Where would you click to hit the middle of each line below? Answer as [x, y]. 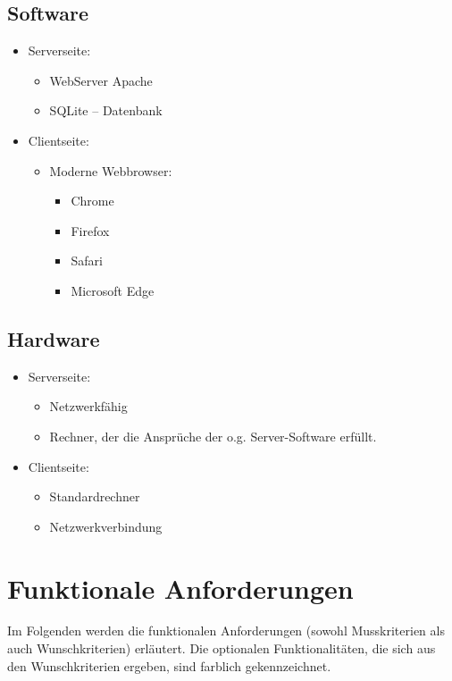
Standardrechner [95, 496]
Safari [87, 261]
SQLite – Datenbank [106, 110]
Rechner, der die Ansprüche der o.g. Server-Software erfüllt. [213, 436]
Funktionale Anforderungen [180, 588]
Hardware [54, 338]
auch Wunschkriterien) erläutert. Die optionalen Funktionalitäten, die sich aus [222, 648]
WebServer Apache [101, 80]
